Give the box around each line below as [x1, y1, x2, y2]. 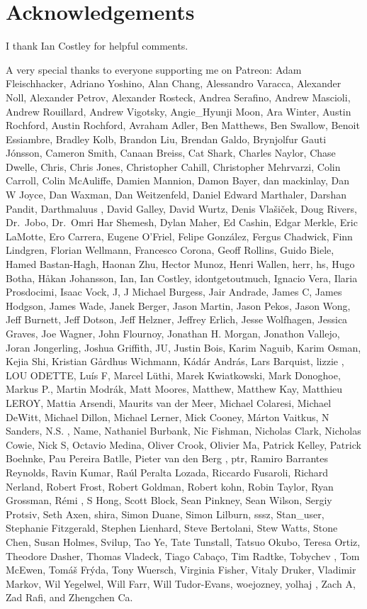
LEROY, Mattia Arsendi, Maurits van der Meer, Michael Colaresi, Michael [6, 395, 332, 410]
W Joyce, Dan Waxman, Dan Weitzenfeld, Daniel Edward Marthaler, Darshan [6, 187, 346, 202]
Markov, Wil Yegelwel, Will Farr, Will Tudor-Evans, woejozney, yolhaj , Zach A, [6, 576, 356, 591]
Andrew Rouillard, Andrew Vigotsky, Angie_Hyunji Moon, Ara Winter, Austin [6, 104, 351, 118]
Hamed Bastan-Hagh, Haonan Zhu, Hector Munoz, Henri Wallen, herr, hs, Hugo [6, 257, 355, 272]
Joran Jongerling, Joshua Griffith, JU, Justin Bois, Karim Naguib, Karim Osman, [6, 340, 361, 354]
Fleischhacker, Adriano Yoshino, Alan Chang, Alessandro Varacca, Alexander [6, 76, 341, 91]
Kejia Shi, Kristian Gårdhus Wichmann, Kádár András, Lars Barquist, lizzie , [6, 354, 344, 369]
